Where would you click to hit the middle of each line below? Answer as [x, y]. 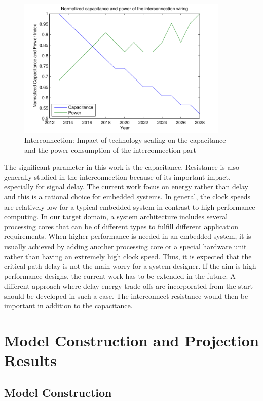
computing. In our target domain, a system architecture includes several [116, 216]
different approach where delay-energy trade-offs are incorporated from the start [128, 286]
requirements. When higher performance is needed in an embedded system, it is [128, 236]
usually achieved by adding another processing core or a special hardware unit [125, 246]
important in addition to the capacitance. [68, 306]
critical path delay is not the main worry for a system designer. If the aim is [122, 266]
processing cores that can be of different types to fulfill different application [121, 226]
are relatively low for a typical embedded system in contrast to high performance [130, 206]
